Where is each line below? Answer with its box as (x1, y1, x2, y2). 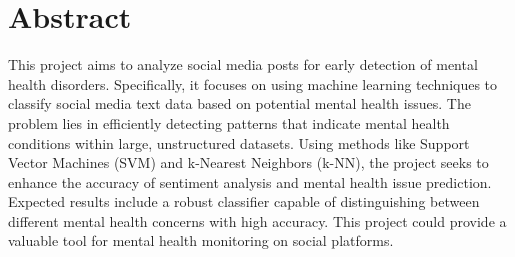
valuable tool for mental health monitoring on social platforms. (8, 230, 394, 251)
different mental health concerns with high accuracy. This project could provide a (8, 210, 507, 231)
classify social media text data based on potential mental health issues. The (8, 93, 471, 114)
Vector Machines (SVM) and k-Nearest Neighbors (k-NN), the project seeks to (8, 152, 489, 173)
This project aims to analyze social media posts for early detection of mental (8, 54, 478, 75)
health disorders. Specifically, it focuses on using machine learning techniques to (8, 73, 498, 94)
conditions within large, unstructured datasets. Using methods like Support (8, 132, 470, 153)
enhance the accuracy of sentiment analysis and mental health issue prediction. (8, 171, 492, 192)
